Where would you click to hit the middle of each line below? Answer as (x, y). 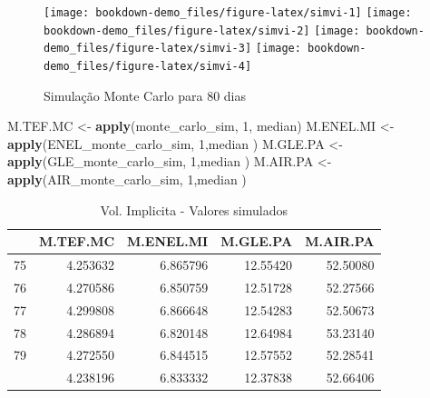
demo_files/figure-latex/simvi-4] (148, 66)
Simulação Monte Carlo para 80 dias (145, 95)
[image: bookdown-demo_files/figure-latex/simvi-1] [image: (228, 13)
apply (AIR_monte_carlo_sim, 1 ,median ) (127, 179)
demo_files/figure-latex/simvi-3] (148, 49)
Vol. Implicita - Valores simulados (194, 209)
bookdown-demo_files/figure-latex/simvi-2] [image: (202, 30)
